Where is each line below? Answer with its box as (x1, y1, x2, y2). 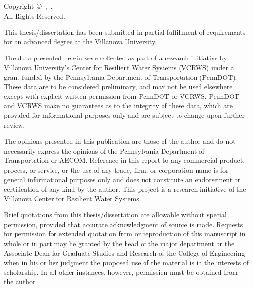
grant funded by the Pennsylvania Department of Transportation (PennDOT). (4, 72, 237, 82)
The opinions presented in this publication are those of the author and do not (4, 136, 235, 146)
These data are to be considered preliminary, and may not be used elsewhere (4, 81, 233, 92)
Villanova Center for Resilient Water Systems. (4, 193, 141, 203)
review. (4, 119, 25, 130)
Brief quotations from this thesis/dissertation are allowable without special (4, 210, 227, 220)
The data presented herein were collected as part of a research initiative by (4, 53, 227, 63)
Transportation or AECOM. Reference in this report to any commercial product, (4, 155, 245, 165)
